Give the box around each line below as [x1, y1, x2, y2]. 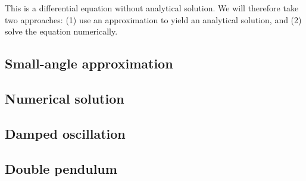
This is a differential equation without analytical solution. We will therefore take [5, 2, 299, 14]
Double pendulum [5, 159, 117, 177]
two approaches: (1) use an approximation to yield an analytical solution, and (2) [5, 13, 302, 26]
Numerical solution [5, 89, 124, 107]
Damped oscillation [5, 124, 126, 142]
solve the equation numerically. [5, 25, 118, 38]
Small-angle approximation [5, 54, 173, 73]
